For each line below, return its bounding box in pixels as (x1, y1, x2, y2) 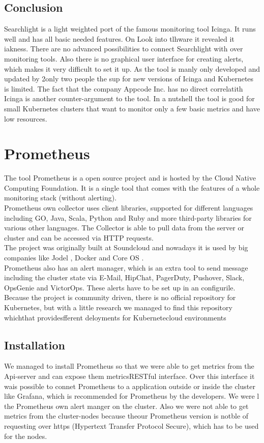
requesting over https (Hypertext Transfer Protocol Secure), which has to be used (4, 420, 259, 431)
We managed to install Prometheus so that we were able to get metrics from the (4, 361, 254, 371)
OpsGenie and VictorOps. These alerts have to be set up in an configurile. (4, 282, 236, 292)
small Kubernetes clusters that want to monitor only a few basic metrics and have (4, 103, 260, 113)
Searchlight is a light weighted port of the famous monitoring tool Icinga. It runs (4, 23, 256, 34)
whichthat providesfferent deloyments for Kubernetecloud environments (4, 312, 226, 322)
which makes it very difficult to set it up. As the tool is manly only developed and (4, 63, 260, 74)
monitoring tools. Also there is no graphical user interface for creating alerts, (4, 53, 244, 64)
